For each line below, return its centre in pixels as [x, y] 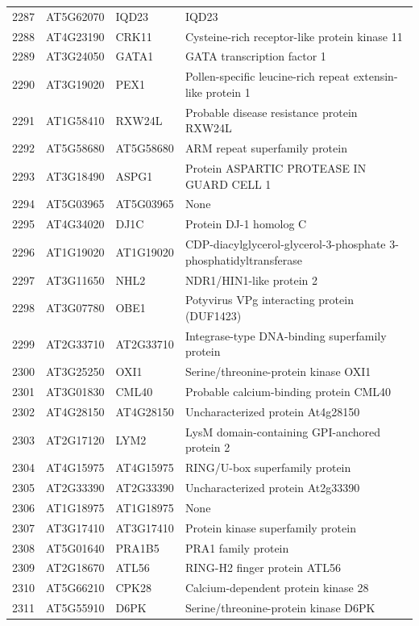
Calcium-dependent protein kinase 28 [277, 588]
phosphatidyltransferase [243, 259]
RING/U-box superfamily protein [268, 467]
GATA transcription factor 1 [255, 56]
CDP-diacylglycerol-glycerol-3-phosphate [285, 244]
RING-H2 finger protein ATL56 [263, 568]
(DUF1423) [213, 315]
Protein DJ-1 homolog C [246, 224]
